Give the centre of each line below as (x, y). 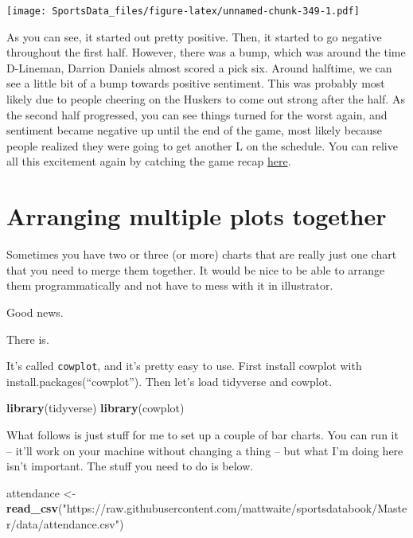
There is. (28, 339)
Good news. (35, 312)
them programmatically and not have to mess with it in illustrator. (170, 285)
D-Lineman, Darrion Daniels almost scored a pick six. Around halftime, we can (199, 67)
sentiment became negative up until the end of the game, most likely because (194, 130)
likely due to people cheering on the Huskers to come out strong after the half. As (206, 99)
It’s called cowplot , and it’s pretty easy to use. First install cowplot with (184, 366)
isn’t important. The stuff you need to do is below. (130, 466)
